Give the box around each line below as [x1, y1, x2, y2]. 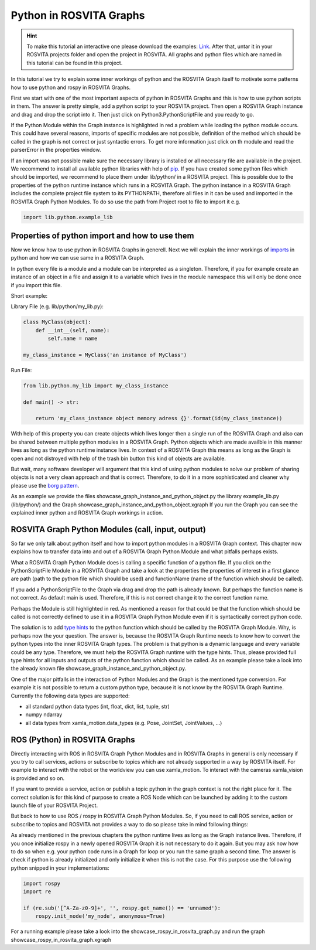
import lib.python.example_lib [23, 214, 114, 220]
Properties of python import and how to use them [11, 230, 194, 240]
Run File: [11, 366, 32, 373]
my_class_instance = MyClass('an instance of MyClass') [23, 352, 187, 358]
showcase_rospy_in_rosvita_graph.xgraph [11, 936, 112, 943]
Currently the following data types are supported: [11, 692, 130, 699]
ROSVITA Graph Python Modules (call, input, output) [11, 525, 206, 534]
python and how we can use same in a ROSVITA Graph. [11, 254, 145, 261]
